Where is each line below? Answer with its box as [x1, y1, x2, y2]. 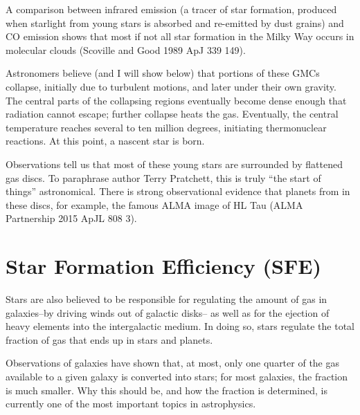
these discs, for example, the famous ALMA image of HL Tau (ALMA [6, 197, 303, 212]
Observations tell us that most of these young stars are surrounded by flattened [6, 156, 343, 171]
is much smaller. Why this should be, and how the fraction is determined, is [6, 382, 327, 397]
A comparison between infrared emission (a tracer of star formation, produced [6, 2, 337, 16]
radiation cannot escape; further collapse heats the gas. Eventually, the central [6, 107, 339, 121]
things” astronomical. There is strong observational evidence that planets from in [6, 184, 350, 199]
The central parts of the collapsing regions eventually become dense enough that [6, 93, 347, 107]
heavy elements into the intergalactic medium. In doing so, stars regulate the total [6, 319, 354, 333]
